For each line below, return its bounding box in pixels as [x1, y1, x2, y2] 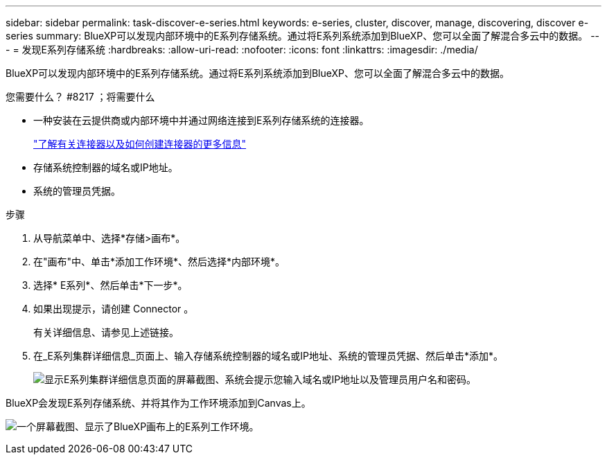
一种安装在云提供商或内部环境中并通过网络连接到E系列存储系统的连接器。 [33, 114, 369, 126]
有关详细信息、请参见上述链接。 [33, 326, 179, 338]
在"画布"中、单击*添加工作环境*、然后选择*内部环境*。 [33, 256, 285, 267]
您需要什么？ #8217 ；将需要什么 [6, 91, 155, 103]
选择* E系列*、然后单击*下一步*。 [33, 279, 188, 291]
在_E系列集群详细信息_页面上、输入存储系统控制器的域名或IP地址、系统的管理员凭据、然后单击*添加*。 [33, 350, 503, 362]
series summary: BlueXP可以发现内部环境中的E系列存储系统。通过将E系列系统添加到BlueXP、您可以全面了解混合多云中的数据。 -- [6, 30, 600, 42]
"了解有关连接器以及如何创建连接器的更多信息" [33, 138, 247, 150]
